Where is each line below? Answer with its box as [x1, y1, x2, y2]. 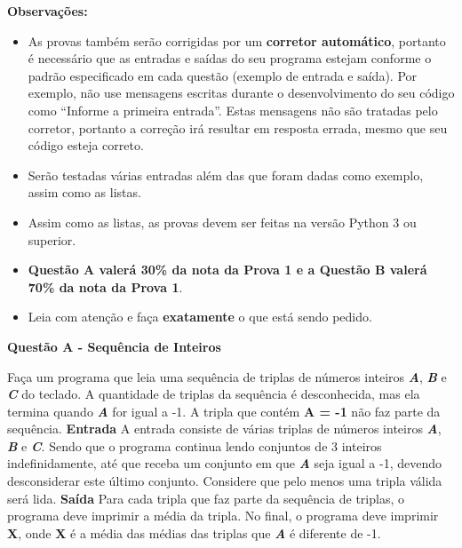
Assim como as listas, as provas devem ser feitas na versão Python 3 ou [28, 212, 417, 231]
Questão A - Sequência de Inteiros [7, 337, 221, 355]
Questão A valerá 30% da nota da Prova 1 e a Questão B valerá [28, 260, 427, 279]
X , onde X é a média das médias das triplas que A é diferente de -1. [7, 523, 381, 542]
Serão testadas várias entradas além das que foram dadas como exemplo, [28, 165, 424, 184]
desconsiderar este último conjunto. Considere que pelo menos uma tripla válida [7, 472, 442, 490]
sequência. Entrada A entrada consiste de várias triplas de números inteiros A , [7, 419, 442, 438]
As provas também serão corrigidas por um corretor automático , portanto [28, 31, 446, 50]
